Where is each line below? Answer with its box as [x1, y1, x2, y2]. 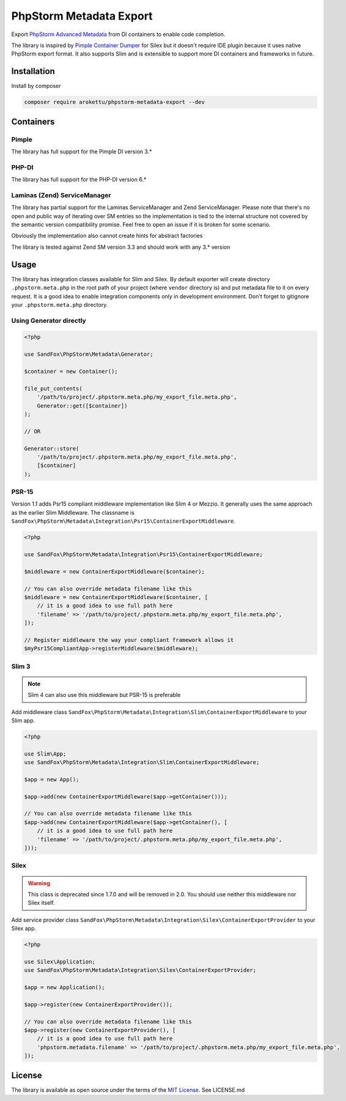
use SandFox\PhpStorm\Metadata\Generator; [24, 351, 153, 358]
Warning [28, 879, 50, 886]
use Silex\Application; [24, 958, 96, 965]
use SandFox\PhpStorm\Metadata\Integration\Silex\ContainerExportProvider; [24, 967, 257, 974]
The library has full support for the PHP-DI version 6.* [11, 176, 147, 183]
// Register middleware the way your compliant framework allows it [24, 636, 234, 643]
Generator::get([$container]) [37, 402, 128, 409]
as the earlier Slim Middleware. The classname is [11, 509, 134, 516]
